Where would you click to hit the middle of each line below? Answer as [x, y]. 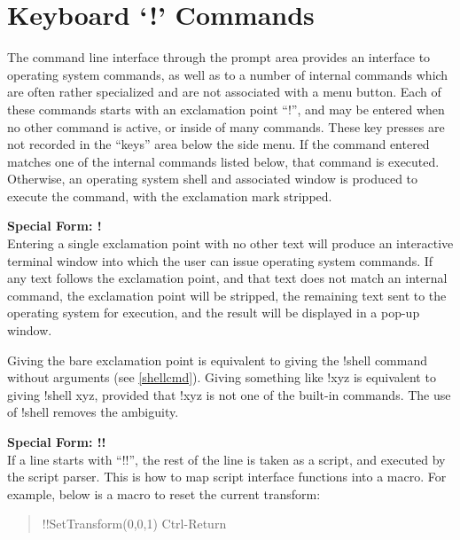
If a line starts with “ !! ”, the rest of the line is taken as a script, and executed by [226, 459]
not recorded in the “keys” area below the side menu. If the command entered [218, 144]
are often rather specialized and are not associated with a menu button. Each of [224, 92]
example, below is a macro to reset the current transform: [164, 493]
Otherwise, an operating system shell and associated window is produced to [213, 179]
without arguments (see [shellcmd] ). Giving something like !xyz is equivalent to [222, 377]
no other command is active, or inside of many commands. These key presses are [226, 126]
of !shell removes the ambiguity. [93, 412]
